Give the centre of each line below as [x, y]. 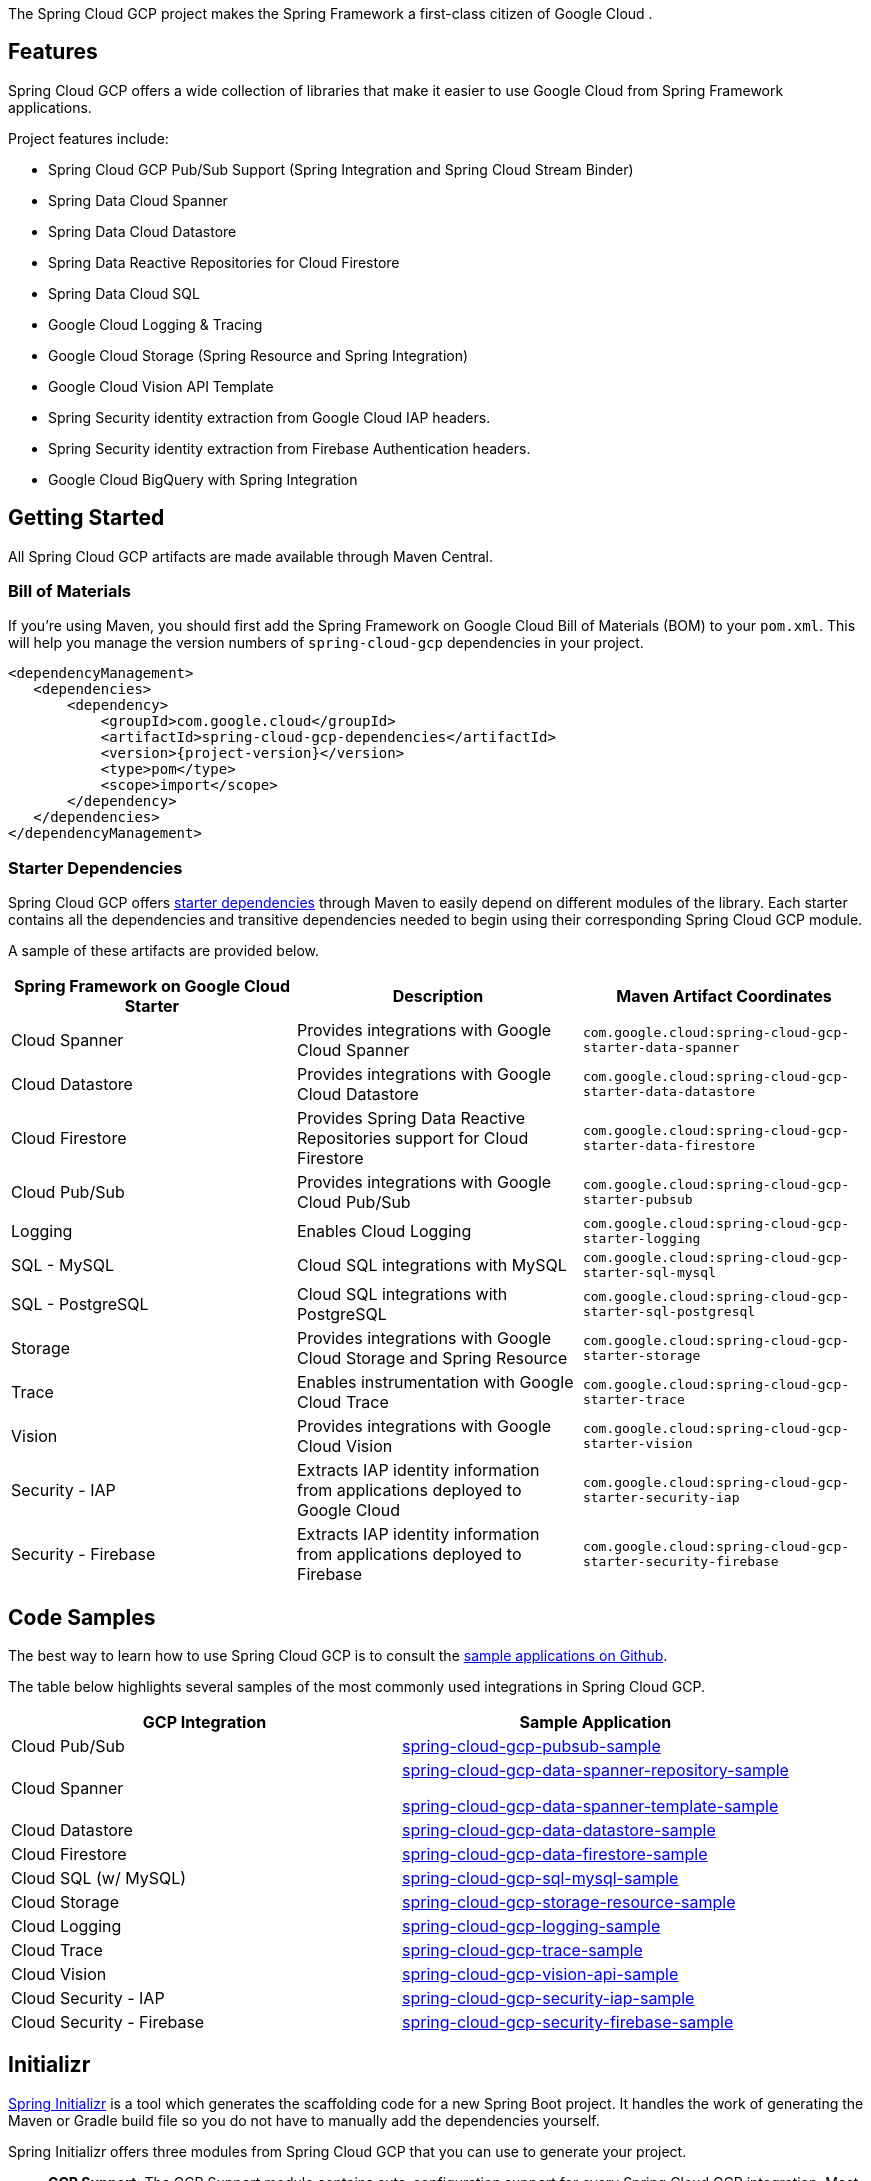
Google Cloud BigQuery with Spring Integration [203, 479]
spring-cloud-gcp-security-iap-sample [548, 1998]
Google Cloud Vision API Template [161, 386]
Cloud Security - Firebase [108, 2022]
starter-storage [641, 1356]
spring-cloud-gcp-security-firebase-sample [567, 2022]
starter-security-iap [661, 1498]
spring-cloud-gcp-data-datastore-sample [558, 1830]
